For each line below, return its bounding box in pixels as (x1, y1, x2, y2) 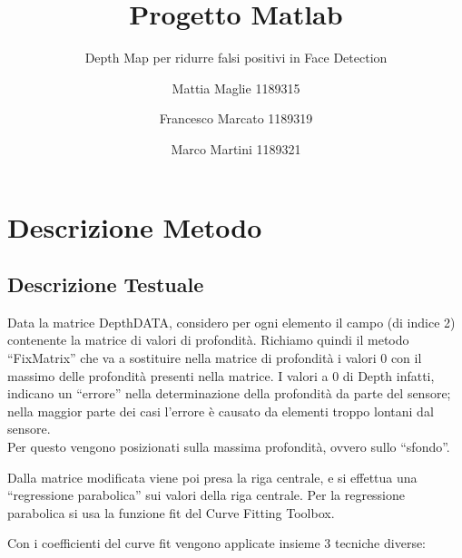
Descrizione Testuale (7, 270, 204, 299)
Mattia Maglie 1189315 (172, 78, 300, 97)
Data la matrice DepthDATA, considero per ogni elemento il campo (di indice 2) (7, 312, 456, 331)
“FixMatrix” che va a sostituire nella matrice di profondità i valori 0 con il (7, 348, 422, 367)
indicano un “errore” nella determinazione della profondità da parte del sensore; (7, 384, 451, 403)
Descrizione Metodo (7, 208, 262, 245)
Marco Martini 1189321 (171, 139, 301, 158)
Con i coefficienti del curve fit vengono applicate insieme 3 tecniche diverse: (7, 534, 427, 553)
